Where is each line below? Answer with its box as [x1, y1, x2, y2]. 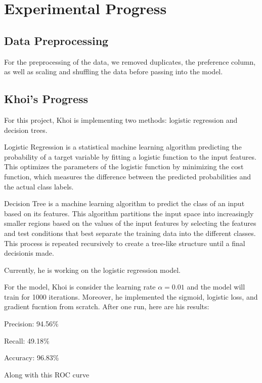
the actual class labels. [4, 181, 74, 191]
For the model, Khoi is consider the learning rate [4, 281, 156, 292]
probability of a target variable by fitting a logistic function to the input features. [4, 151, 256, 162]
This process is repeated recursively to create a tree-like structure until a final [4, 237, 245, 248]
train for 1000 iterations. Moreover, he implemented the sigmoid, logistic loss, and [4, 291, 258, 302]
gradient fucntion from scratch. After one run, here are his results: [4, 301, 209, 312]
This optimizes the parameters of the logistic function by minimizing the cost [4, 161, 244, 172]
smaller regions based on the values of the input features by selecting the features [4, 218, 256, 228]
